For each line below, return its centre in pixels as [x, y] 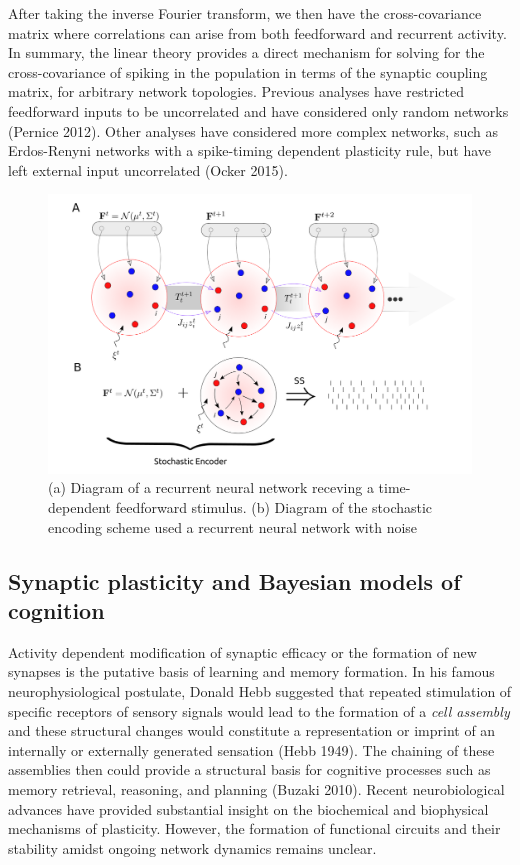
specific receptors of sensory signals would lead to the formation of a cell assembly [259, 710]
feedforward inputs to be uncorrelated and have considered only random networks [258, 110]
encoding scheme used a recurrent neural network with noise [233, 526]
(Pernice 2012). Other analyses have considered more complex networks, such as [253, 130]
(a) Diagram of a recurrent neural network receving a [211, 487]
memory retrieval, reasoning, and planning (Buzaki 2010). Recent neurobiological [256, 788]
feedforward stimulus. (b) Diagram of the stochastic [274, 507]
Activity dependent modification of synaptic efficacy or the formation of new [242, 651]
